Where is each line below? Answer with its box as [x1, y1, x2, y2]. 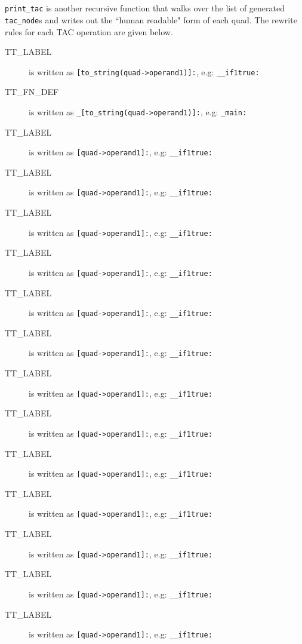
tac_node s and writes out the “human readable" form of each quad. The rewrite [5, 13, 297, 26]
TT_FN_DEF [5, 85, 59, 98]
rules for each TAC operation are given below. [5, 25, 173, 38]
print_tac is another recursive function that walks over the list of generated [5, 2, 285, 14]
